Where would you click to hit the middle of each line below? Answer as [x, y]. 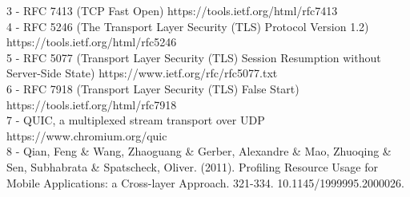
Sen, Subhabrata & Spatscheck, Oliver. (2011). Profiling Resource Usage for [193, 166]
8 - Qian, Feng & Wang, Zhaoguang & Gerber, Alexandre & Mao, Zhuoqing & [199, 151]
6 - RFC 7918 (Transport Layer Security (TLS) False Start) [153, 88]
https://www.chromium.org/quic [87, 135]
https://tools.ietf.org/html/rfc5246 [92, 42]
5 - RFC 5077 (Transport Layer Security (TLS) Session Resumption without [194, 57]
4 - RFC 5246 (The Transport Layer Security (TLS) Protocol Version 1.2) [188, 26]
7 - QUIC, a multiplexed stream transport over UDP [136, 120]
